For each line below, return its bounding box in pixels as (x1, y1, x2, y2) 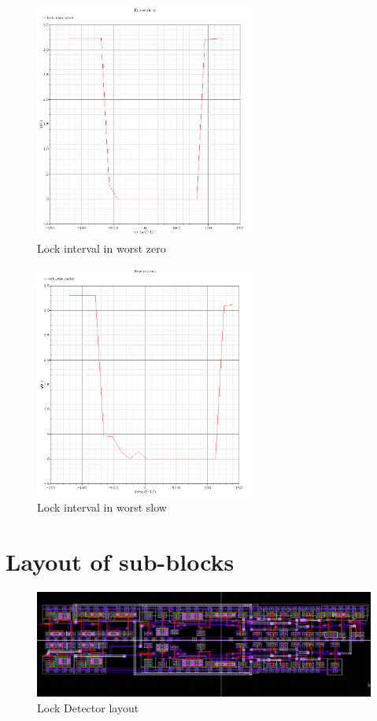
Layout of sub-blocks (6, 545, 235, 578)
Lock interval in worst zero (37, 239, 166, 256)
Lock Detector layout (37, 699, 139, 715)
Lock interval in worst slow (37, 499, 167, 516)
